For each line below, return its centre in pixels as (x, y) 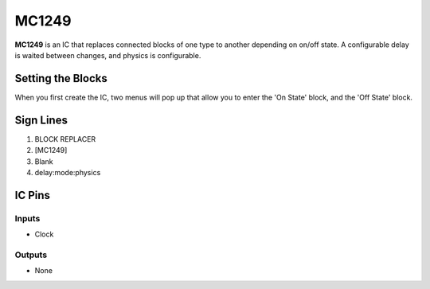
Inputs (27, 218)
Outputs (31, 255)
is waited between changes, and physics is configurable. (108, 55)
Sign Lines (41, 120)
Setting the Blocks (61, 78)
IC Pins (33, 195)
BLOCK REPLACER (65, 139)
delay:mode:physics (68, 172)
